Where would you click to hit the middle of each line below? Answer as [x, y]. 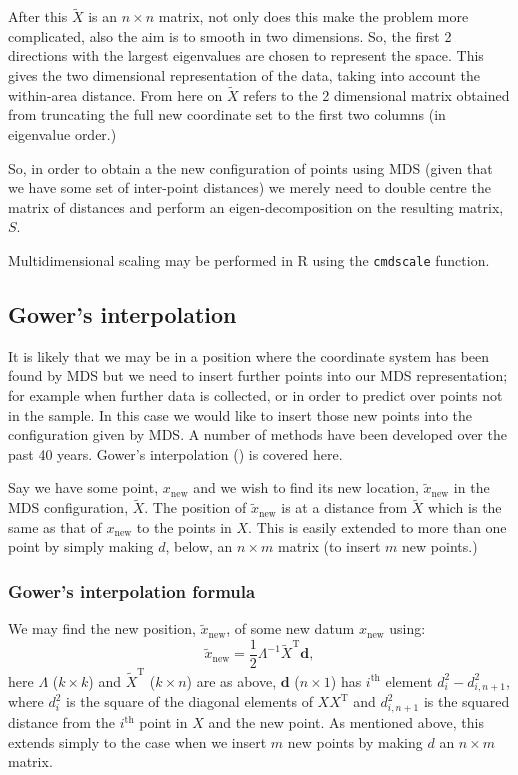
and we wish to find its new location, [306, 487]
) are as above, [231, 680]
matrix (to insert [329, 546]
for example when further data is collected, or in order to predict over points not [255, 395]
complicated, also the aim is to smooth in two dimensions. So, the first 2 [230, 35]
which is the [465, 507]
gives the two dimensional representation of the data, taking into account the [244, 75]
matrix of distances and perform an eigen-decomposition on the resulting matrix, [256, 206]
